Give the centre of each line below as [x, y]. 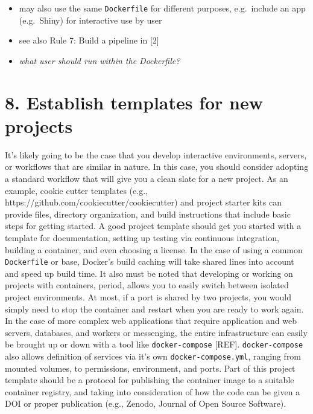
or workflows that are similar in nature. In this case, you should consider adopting [157, 167]
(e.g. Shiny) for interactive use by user [90, 20]
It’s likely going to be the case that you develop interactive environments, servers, [156, 154]
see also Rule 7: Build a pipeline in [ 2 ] [89, 40]
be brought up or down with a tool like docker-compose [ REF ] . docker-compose [154, 344]
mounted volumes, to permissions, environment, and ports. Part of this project [150, 368]
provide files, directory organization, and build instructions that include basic [148, 214]
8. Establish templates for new [134, 102]
